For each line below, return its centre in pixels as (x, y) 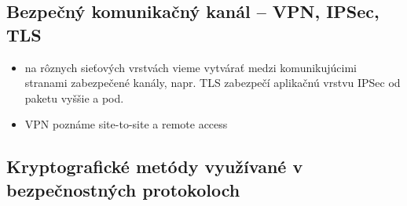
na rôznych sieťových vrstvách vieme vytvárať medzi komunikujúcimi (191, 67)
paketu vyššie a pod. (74, 98)
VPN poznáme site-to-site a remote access (126, 124)
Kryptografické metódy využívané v (155, 166)
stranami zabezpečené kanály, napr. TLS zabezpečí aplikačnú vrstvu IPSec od (213, 83)
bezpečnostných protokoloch (123, 189)
